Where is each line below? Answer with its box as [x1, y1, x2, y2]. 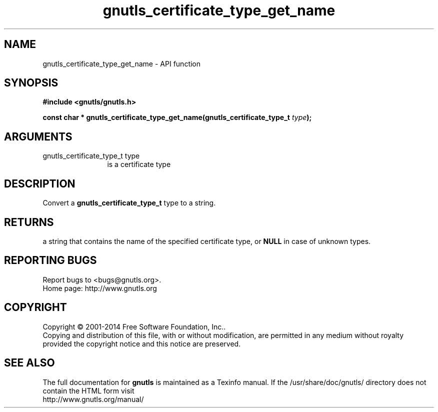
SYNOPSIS [4, 76, 58, 89]
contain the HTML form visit [42, 386, 134, 395]
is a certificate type [107, 160, 171, 169]
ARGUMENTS [4, 130, 72, 143]
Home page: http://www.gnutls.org [42, 283, 157, 292]
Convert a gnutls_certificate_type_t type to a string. [42, 198, 216, 207]
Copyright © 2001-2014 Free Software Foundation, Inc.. [42, 322, 226, 331]
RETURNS [4, 215, 54, 228]
